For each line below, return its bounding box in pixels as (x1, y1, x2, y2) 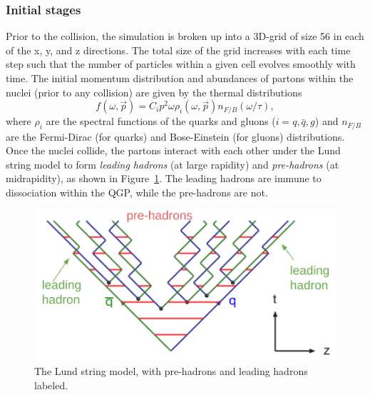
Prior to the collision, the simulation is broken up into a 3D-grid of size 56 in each (6, 29, 364, 44)
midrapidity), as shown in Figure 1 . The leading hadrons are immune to (6, 171, 322, 186)
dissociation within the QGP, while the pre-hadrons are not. (6, 185, 268, 200)
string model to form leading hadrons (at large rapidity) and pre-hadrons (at (6, 156, 339, 171)
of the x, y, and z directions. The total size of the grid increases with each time (6, 42, 351, 57)
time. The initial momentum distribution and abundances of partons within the (6, 71, 354, 85)
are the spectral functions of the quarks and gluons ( (46, 114, 276, 129)
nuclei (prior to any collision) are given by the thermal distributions (6, 84, 302, 99)
